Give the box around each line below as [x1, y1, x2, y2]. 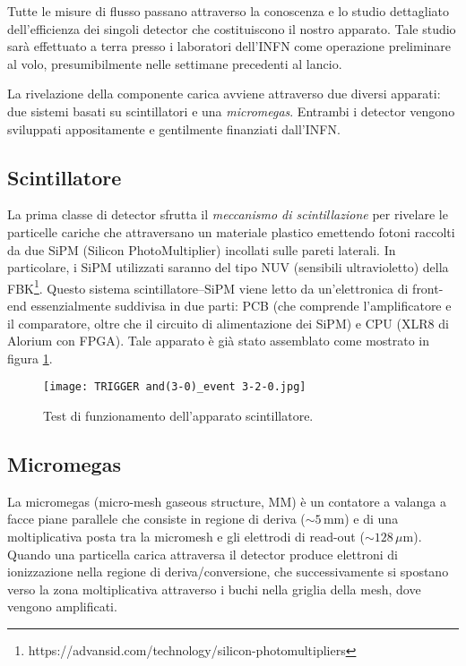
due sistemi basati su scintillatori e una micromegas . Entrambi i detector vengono [7, 101, 455, 120]
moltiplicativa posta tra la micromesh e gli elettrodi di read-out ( [7, 527, 365, 545]
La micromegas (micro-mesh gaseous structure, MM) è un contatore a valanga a [7, 491, 446, 510]
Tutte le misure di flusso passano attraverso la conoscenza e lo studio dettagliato [7, 2, 450, 20]
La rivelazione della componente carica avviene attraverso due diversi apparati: [7, 84, 441, 103]
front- [412, 278, 444, 297]
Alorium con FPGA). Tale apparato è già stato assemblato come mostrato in [7, 331, 430, 350]
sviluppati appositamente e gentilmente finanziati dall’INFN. [7, 119, 341, 138]
